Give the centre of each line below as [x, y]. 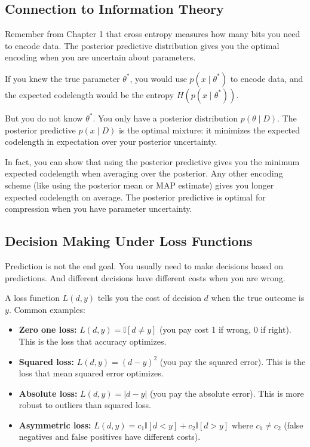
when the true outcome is [258, 298]
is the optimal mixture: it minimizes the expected [209, 130]
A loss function [32, 298]
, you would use [158, 78]
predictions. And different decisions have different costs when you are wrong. [145, 277]
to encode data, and [267, 78]
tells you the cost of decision [149, 298]
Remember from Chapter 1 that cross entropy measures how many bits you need [153, 34]
